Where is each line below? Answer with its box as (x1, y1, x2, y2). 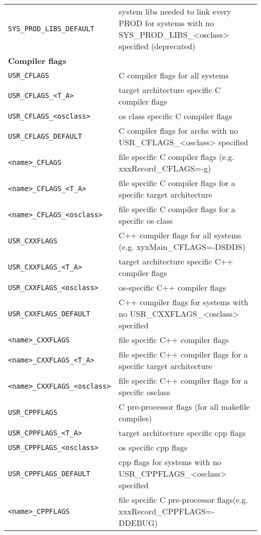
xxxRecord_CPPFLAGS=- (118, 505, 215, 517)
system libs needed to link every (118, 6, 231, 17)
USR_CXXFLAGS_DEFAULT (8, 309, 90, 318)
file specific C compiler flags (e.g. (118, 151, 234, 162)
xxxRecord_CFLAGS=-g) (118, 162, 211, 174)
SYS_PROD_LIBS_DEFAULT (8, 25, 94, 33)
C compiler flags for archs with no (118, 125, 238, 136)
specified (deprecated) (118, 40, 196, 52)
